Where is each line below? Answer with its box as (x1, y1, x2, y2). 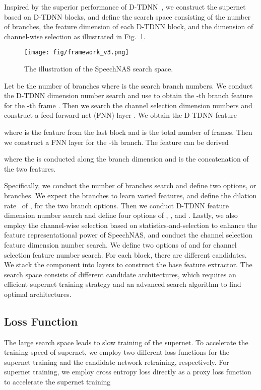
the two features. (4, 163, 56, 174)
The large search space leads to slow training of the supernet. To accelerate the (4, 337, 248, 347)
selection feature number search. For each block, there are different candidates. (4, 249, 247, 260)
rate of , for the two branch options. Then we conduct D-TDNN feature (4, 200, 229, 210)
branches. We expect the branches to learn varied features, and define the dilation (4, 190, 257, 200)
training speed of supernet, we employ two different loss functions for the (4, 347, 229, 357)
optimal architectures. (4, 288, 72, 299)
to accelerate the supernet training (4, 376, 111, 387)
